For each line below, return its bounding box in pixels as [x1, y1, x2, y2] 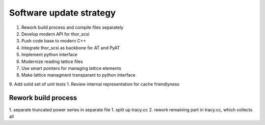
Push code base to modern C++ [21, 38, 86, 44]
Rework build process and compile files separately [21, 24, 124, 30]
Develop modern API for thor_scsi [21, 31, 89, 37]
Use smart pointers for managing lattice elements [21, 65, 121, 71]
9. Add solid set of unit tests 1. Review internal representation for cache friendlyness [9, 81, 180, 87]
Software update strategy [9, 7, 116, 18]
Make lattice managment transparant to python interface [21, 72, 136, 78]
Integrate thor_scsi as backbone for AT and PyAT [21, 44, 120, 51]
